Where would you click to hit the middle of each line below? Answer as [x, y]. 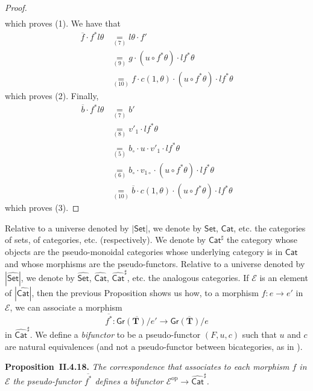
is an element [284, 277]
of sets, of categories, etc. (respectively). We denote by [106, 240]
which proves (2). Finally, [52, 95]
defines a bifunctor [129, 380]
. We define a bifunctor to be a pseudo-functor [115, 334]
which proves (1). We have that [63, 23]
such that [259, 334]
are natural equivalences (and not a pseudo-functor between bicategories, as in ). [154, 346]
